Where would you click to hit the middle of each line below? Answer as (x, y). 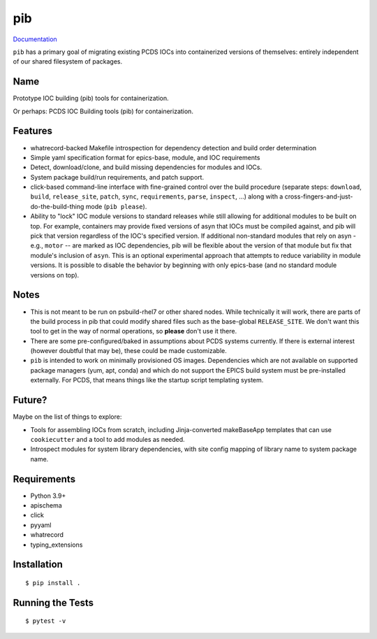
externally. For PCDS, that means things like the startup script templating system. (147, 380)
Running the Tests (53, 602)
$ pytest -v (46, 621)
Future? (30, 400)
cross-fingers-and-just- (319, 196)
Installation (38, 565)
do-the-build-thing (57, 206)
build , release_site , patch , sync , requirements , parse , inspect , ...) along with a (157, 196)
